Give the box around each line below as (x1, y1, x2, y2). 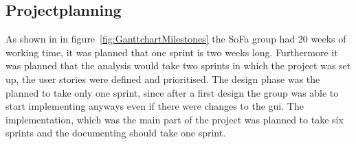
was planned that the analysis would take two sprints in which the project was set (5, 58, 351, 73)
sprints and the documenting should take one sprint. (5, 125, 226, 140)
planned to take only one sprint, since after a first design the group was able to (5, 85, 339, 99)
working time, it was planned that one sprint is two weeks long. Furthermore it (5, 45, 338, 59)
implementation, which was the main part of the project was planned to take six (5, 112, 344, 126)
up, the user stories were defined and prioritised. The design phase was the (5, 71, 320, 86)
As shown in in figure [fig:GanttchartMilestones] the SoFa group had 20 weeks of (5, 32, 346, 46)
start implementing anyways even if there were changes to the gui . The (5, 99, 304, 113)
